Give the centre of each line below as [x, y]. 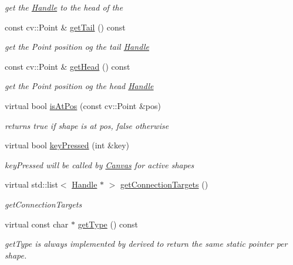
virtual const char [37, 224]
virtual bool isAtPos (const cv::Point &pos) [83, 105]
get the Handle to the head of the [64, 7]
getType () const [108, 224]
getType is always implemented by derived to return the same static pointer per [146, 244]
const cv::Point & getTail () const [65, 27]
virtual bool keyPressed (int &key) [67, 145]
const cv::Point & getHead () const [68, 66]
